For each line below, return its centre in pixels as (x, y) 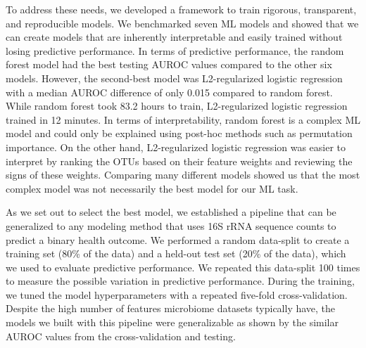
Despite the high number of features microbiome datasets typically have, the (171, 308)
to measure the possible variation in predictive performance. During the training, (180, 281)
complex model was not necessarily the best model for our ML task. (152, 188)
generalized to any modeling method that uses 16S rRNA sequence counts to (171, 225)
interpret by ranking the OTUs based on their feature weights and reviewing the (179, 161)
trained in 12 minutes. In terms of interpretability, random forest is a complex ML (183, 119)
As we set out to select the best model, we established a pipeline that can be (171, 212)
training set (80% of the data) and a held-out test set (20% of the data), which (176, 253)
